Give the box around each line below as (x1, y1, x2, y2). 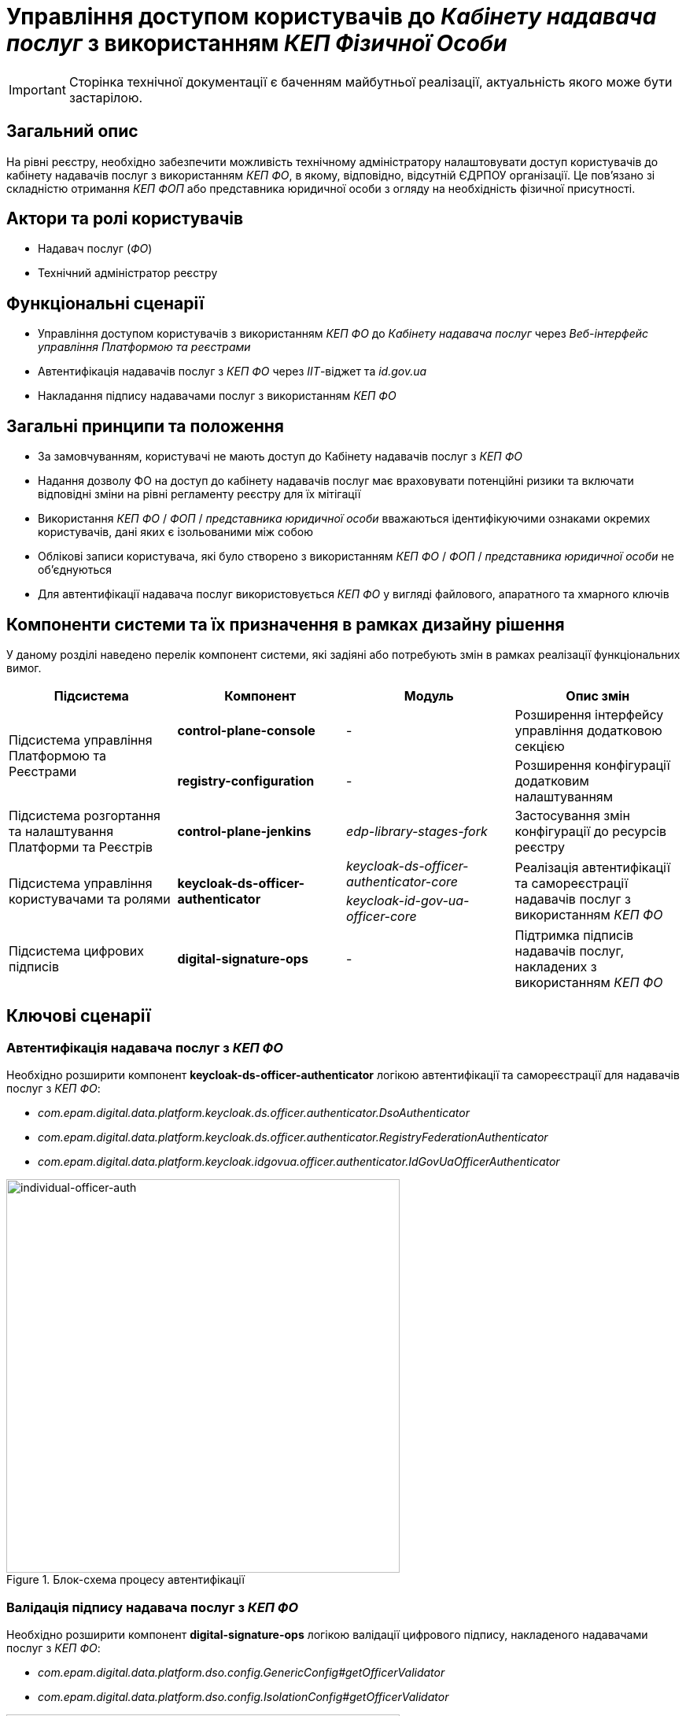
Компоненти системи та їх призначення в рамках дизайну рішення (6, 614, 565, 634)
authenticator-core (346, 873, 458, 889)
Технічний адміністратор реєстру (38, 266, 218, 280)
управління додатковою (514, 722, 662, 738)
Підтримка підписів (514, 926, 634, 943)
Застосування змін (514, 807, 630, 823)
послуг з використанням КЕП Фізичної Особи (6, 30, 507, 57)
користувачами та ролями (9, 890, 171, 907)
